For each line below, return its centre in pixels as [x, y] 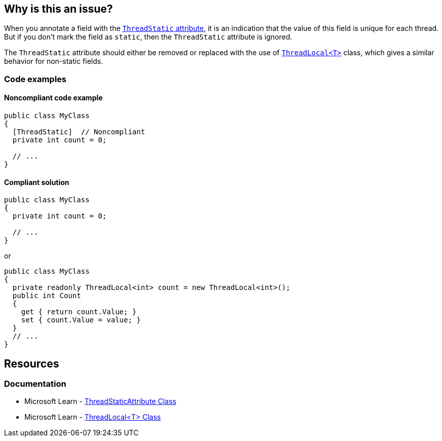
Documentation [35, 384]
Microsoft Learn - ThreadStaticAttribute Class [100, 401]
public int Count [47, 296]
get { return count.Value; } [79, 312]
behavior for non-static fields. [54, 61]
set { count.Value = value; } [81, 320]
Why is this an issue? [59, 9]
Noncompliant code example [53, 98]
